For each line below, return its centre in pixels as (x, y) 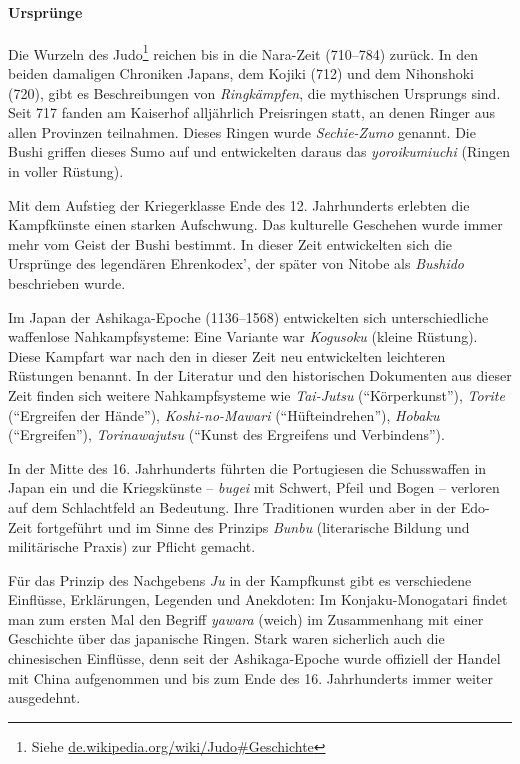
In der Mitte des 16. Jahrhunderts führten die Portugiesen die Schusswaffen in (247, 467)
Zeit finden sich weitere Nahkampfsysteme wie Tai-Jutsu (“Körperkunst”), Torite (256, 394)
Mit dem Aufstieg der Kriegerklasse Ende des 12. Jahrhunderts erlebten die (239, 204)
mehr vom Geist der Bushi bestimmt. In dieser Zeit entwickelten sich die (230, 243)
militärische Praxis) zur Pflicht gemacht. (132, 546)
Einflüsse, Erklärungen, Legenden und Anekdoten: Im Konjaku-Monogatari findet (258, 599)
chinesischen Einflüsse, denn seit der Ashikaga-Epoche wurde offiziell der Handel (254, 658)
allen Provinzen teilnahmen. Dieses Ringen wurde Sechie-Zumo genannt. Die (242, 131)
